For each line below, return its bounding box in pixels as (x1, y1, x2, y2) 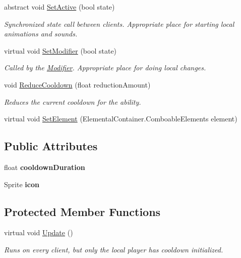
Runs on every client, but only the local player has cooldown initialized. (4, 244, 223, 254)
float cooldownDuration (4, 161, 85, 172)
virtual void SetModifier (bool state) (4, 45, 117, 56)
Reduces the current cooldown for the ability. (4, 96, 141, 107)
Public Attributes (4, 138, 98, 154)
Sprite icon (4, 179, 39, 189)
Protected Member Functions (4, 203, 161, 219)
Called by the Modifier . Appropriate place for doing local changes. (4, 62, 206, 73)
